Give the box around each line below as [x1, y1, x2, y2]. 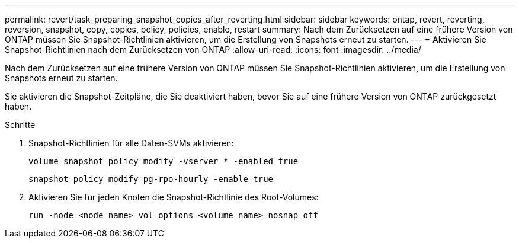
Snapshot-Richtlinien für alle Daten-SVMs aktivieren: [28, 138, 234, 148]
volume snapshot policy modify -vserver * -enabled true [28, 156, 299, 166]
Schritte [5, 120, 36, 130]
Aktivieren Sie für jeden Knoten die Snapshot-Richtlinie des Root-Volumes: [28, 192, 319, 202]
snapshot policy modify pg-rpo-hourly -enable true [28, 174, 274, 184]
